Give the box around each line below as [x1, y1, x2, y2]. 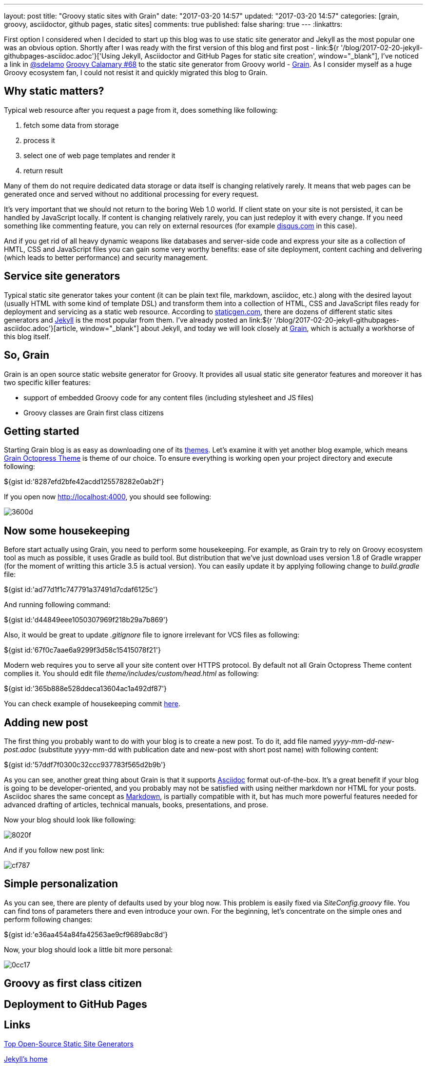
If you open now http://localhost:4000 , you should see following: [4, 492, 212, 501]
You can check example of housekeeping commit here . [4, 699, 180, 708]
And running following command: [4, 600, 111, 609]
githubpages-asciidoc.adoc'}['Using [4, 52, 120, 60]
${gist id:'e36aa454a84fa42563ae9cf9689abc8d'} [4, 930, 168, 939]
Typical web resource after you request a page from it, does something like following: [4, 105, 278, 114]
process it [23, 136, 55, 144]
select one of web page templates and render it [23, 151, 175, 160]
